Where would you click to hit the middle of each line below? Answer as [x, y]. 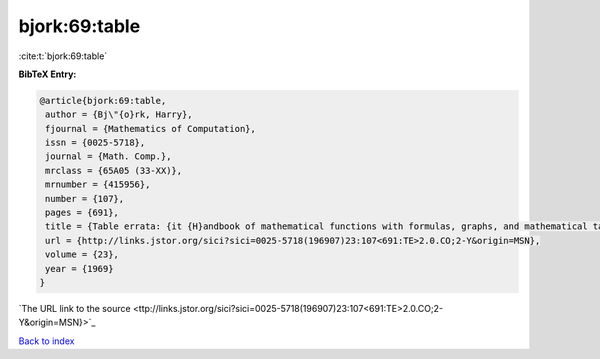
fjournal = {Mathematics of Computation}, [151, 128]
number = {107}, [85, 198]
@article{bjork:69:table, [103, 100]
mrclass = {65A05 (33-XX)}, [114, 170]
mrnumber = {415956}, [98, 184]
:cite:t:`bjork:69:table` [63, 56]
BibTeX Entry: [47, 74]
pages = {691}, [82, 213]
